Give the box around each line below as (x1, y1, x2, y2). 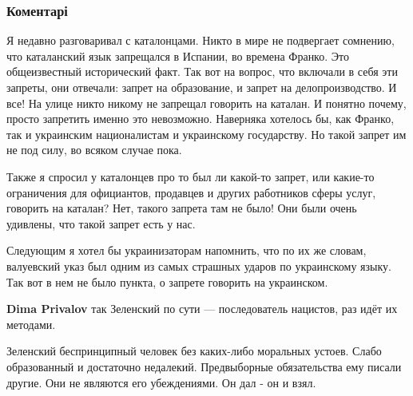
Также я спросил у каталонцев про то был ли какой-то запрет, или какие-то (6, 168, 375, 184)
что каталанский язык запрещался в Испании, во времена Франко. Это (6, 47, 349, 64)
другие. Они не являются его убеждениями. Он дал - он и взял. (6, 374, 316, 390)
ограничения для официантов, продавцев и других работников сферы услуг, (6, 184, 376, 200)
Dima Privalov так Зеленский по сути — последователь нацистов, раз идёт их (6, 300, 398, 317)
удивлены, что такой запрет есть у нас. (6, 215, 196, 232)
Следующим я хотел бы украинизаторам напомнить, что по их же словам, (6, 242, 367, 259)
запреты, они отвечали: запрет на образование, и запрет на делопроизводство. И (6, 79, 397, 95)
